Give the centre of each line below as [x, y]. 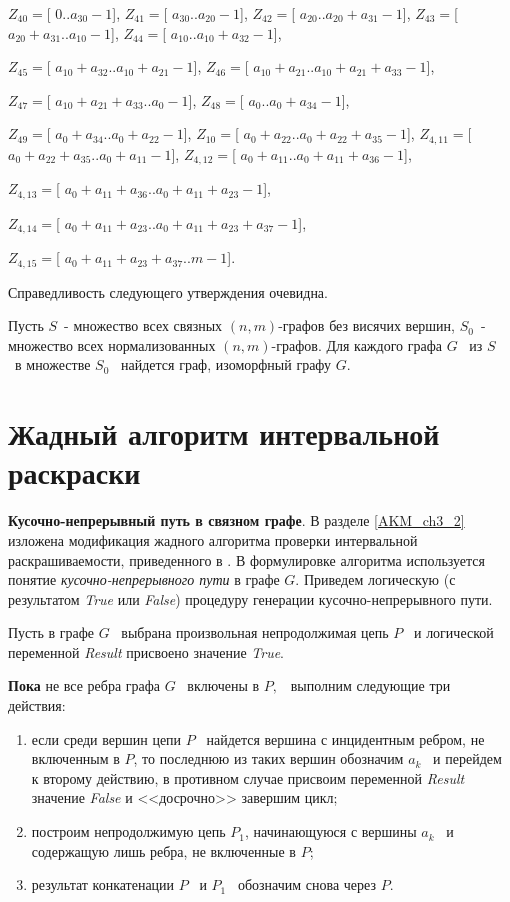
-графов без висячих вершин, [366, 325]
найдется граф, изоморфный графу [226, 364]
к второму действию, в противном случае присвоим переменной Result [248, 777]
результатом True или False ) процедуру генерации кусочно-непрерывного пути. [250, 598]
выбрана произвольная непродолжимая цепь [255, 632]
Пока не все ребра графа [84, 685]
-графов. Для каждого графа [356, 344]
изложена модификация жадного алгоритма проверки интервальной [213, 539]
